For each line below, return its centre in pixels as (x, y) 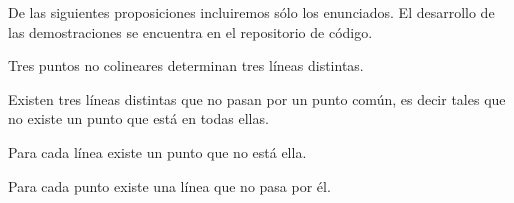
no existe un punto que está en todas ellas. (138, 118)
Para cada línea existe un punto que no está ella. (157, 151)
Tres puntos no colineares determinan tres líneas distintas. (186, 65)
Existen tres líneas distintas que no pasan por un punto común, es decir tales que (257, 98)
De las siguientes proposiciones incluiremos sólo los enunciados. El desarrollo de (251, 12)
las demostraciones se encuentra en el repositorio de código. (190, 31)
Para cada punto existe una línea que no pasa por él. (169, 185)
